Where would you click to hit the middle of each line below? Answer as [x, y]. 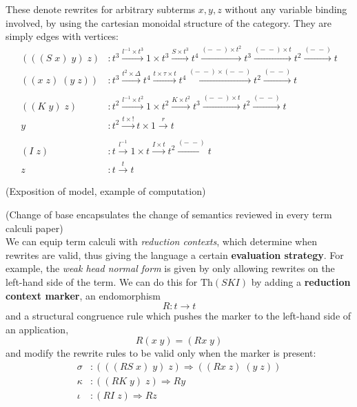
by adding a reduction [301, 282]
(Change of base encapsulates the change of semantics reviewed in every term [169, 215]
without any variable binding [286, 9]
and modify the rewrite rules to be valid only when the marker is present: [161, 353]
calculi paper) [34, 228]
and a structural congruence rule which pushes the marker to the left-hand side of [178, 316]
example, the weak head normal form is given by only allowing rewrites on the [170, 268]
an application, [37, 329]
